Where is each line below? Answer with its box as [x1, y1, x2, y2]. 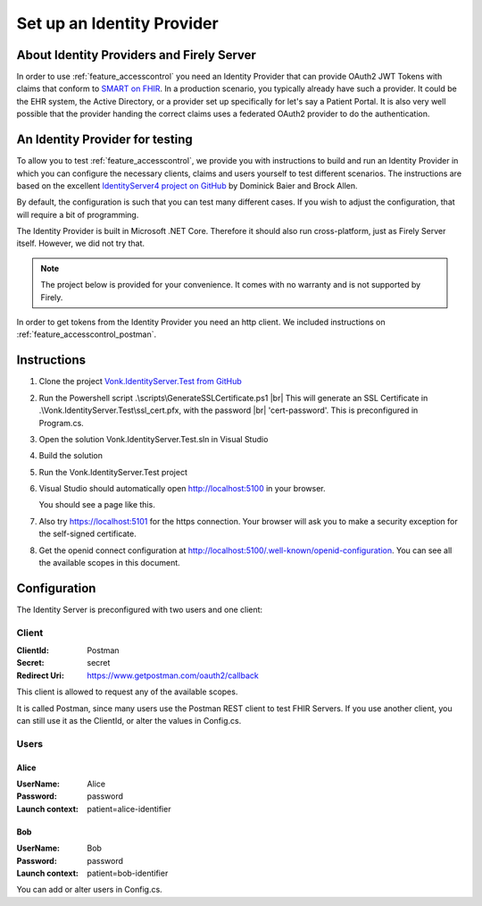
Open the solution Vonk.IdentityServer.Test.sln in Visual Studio [38, 433, 269, 444]
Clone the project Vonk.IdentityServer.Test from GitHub [38, 376, 243, 387]
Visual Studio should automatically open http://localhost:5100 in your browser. [38, 483, 326, 494]
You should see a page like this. [38, 499, 155, 510]
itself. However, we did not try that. [16, 238, 145, 249]
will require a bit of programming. [16, 209, 139, 220]
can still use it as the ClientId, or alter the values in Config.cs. [16, 716, 242, 726]
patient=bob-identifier [87, 868, 169, 878]
